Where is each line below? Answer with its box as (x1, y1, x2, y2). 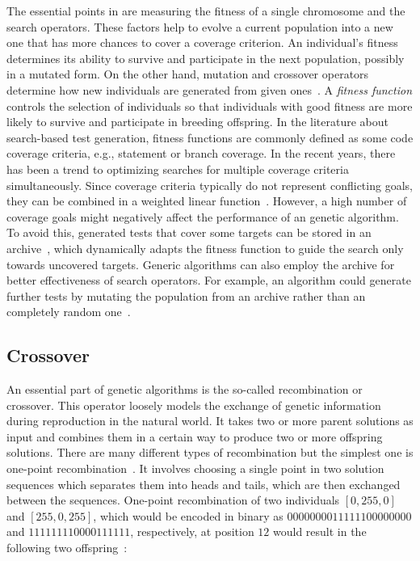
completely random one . (6, 303, 131, 320)
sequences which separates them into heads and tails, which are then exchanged (6, 475, 401, 492)
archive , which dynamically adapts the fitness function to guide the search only (6, 239, 404, 256)
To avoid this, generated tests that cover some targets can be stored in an (6, 224, 372, 241)
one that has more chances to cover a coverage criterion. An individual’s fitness (6, 34, 398, 51)
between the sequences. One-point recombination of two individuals (6, 491, 340, 508)
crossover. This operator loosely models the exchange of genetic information (6, 396, 381, 413)
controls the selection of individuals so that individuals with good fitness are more (6, 97, 413, 114)
